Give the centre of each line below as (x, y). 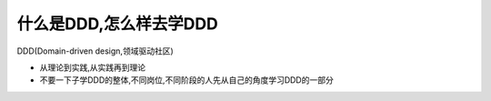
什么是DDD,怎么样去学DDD (117, 24)
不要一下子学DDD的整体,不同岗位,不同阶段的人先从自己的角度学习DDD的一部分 (186, 80)
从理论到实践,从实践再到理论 (93, 67)
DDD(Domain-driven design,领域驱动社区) (95, 51)
